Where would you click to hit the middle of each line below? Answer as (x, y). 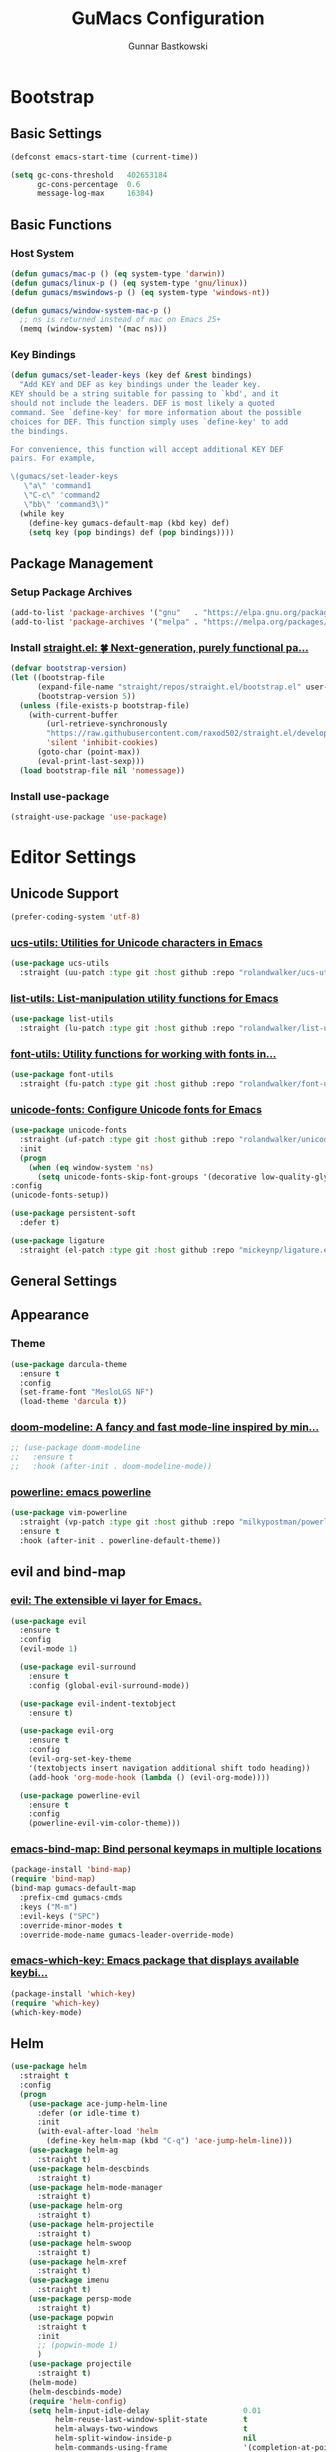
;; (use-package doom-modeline (75, 1448)
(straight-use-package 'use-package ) (89, 817)
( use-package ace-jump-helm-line (98, 2103)
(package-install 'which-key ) (73, 1993)
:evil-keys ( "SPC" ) (60, 1916)
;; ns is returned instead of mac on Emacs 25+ (120, 320)
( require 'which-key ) (55, 2003)
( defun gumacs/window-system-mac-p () (91, 310)
